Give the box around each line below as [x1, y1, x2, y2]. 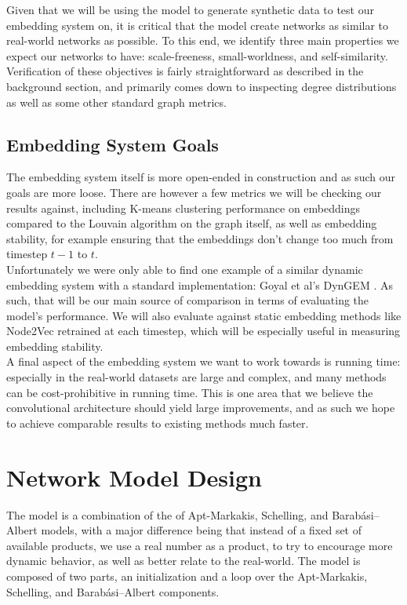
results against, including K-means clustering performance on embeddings [6, 199, 360, 216]
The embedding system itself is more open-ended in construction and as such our [6, 169, 396, 185]
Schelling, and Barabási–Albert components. [6, 583, 220, 600]
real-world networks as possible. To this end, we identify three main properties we [6, 32, 399, 49]
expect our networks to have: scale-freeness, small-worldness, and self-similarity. [6, 47, 388, 64]
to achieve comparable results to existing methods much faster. [6, 414, 309, 431]
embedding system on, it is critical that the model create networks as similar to [6, 16, 389, 33]
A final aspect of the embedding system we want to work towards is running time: [6, 353, 401, 370]
